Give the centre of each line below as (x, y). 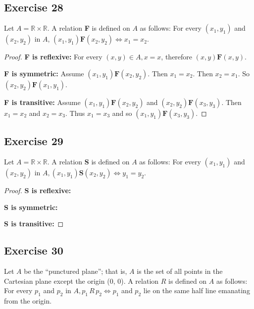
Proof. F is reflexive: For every (53, 57)
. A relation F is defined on (89, 28)
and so (122, 113)
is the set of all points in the (180, 271)
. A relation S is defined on (88, 161)
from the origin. (28, 300)
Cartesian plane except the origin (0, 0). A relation (81, 281)
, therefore (177, 57)
